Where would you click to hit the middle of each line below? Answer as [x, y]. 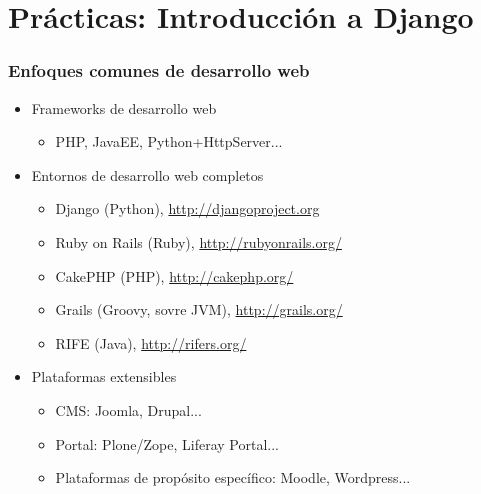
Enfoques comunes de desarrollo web [159, 70]
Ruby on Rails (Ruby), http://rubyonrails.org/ [198, 241]
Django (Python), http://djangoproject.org [187, 208]
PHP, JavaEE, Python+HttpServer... [169, 141]
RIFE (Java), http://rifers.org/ [151, 342]
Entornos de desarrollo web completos [147, 174]
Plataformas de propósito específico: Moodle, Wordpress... [233, 477]
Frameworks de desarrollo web [124, 107]
